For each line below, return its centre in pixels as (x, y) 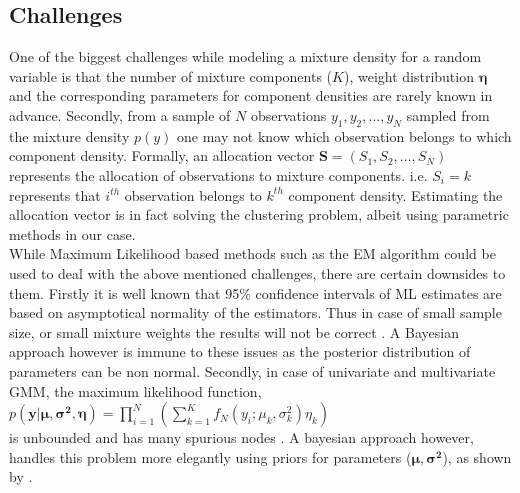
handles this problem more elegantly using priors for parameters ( (210, 456)
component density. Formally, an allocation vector (162, 155)
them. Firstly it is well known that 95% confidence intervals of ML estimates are (255, 292)
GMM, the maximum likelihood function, (135, 390)
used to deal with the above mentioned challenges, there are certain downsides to (257, 272)
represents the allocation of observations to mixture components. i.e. (218, 174)
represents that (55, 194)
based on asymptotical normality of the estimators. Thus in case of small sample (255, 312)
